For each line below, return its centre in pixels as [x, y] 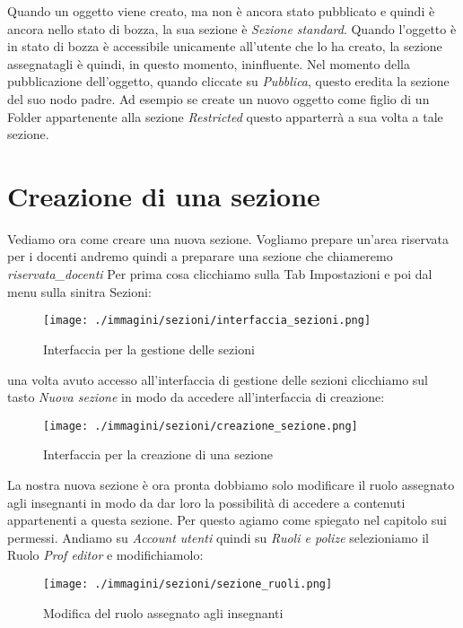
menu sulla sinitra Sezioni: [79, 291]
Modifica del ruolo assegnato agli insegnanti [163, 612]
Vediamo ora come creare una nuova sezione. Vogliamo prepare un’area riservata [228, 238]
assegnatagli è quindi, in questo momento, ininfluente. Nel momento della [209, 63]
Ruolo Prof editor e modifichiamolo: [105, 555]
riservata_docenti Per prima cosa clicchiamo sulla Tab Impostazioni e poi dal [220, 274]
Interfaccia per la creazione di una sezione [158, 454]
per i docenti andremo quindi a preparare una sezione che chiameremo [200, 256]
